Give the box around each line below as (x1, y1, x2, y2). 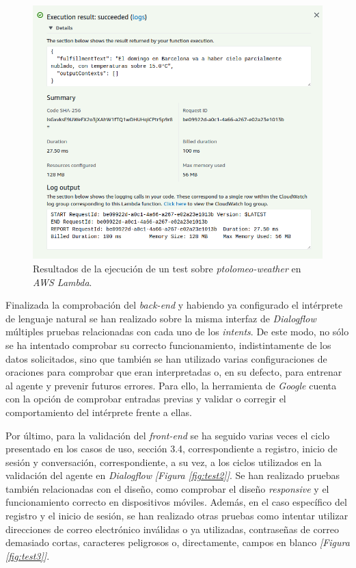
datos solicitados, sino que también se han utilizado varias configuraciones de (5, 351, 327, 365)
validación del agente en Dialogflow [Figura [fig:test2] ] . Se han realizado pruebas (5, 468, 340, 482)
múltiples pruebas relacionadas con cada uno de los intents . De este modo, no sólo (5, 324, 349, 339)
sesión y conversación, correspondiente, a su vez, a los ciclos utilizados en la (5, 454, 322, 469)
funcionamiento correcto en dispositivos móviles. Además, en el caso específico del (5, 495, 347, 509)
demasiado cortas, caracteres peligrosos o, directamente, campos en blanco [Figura (5, 535, 350, 550)
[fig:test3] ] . (5, 548, 50, 563)
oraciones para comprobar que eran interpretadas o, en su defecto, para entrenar (5, 365, 342, 379)
